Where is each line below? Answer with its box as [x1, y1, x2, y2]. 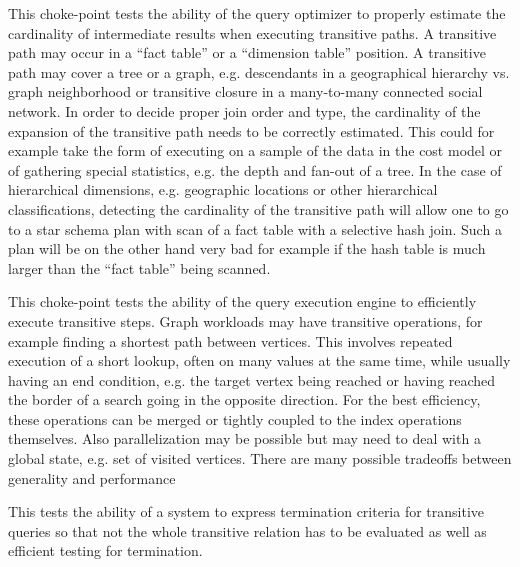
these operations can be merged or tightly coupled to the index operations [8, 408, 462, 429]
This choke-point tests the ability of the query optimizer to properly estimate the [8, 3, 506, 23]
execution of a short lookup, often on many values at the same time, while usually [8, 350, 511, 371]
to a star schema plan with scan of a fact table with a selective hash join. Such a [8, 218, 502, 239]
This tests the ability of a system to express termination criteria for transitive [8, 501, 485, 522]
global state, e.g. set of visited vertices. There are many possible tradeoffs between [8, 448, 512, 469]
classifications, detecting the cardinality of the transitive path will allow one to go [8, 198, 509, 219]
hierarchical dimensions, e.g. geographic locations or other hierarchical [8, 179, 438, 200]
